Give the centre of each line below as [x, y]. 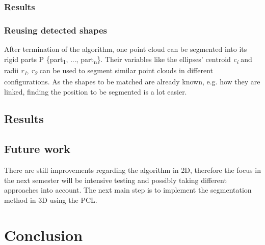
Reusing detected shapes [56, 30]
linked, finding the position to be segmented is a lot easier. [96, 91]
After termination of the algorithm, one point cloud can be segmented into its [126, 49]
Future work [37, 149]
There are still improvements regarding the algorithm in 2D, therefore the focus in [132, 170]
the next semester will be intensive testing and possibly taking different [115, 180]
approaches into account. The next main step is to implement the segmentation [128, 190]
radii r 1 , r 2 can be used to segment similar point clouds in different [109, 71]
